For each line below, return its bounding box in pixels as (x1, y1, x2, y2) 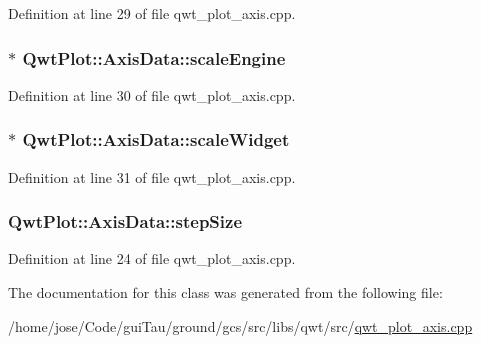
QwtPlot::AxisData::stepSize (8, 209, 243, 234)
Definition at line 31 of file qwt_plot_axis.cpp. (8, 166, 296, 187)
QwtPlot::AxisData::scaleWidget (22, 127, 290, 152)
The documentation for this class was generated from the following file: (8, 282, 443, 303)
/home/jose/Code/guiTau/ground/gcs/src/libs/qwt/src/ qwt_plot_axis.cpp (8, 315, 473, 336)
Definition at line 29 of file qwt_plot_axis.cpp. (8, 3, 296, 23)
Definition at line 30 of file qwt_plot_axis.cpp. (8, 84, 296, 105)
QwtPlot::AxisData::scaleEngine (22, 45, 286, 70)
